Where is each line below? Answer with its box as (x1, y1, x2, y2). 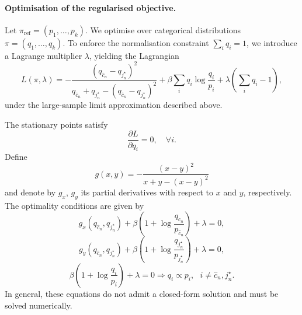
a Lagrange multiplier (5, 49, 82, 61)
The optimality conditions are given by (5, 199, 144, 211)
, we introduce (247, 36, 297, 48)
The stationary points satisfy (5, 118, 108, 130)
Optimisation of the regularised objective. (5, 1, 176, 13)
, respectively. (243, 185, 292, 198)
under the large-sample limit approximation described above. (5, 99, 223, 111)
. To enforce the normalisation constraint (63, 36, 209, 48)
